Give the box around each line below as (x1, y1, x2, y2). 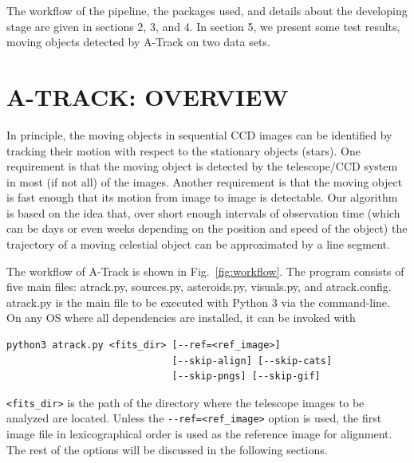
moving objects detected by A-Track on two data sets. (6, 33, 270, 50)
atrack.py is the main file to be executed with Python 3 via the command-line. (6, 293, 390, 310)
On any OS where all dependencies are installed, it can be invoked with (6, 309, 356, 326)
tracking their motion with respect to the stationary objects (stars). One (6, 142, 361, 159)
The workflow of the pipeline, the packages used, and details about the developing (6, 2, 408, 18)
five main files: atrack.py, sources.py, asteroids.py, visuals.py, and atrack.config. (6, 278, 392, 295)
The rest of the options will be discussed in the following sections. (6, 441, 328, 457)
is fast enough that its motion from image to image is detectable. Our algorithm (6, 189, 398, 206)
